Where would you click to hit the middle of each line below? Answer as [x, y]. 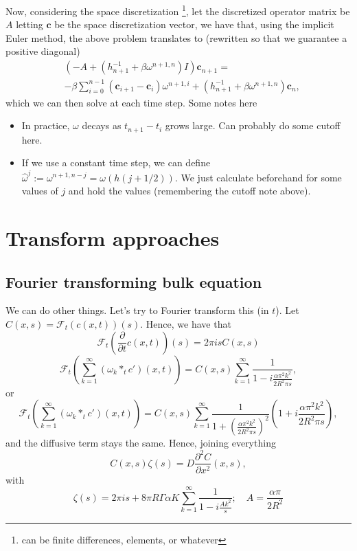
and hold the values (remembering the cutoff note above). [189, 191]
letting [30, 24]
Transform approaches [113, 237]
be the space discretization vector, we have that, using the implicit [194, 24]
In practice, [46, 125]
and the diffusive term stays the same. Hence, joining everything [141, 443]
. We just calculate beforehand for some [258, 177]
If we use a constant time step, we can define [116, 162]
